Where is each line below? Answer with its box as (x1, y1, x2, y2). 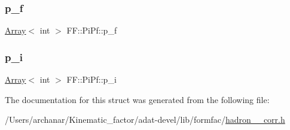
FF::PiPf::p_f (66, 24, 117, 37)
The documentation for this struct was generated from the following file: (5, 93, 270, 105)
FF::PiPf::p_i (66, 73, 117, 86)
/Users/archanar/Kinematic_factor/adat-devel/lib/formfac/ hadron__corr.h (5, 113, 285, 126)
